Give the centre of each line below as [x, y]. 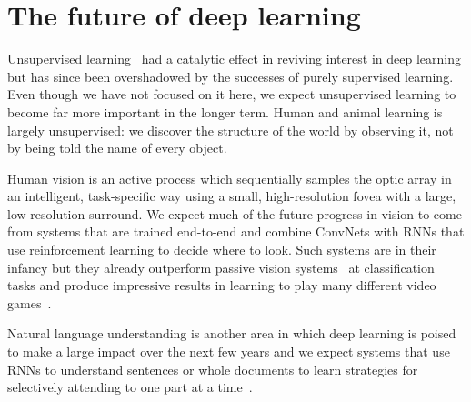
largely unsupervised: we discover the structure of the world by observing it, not [230, 130]
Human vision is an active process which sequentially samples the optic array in [230, 178]
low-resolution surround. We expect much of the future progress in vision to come [235, 213]
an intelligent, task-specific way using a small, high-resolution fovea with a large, [232, 196]
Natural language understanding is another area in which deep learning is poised [232, 333]
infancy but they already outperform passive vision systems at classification [221, 267]
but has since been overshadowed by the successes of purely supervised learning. [230, 76]
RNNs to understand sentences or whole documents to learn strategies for [213, 369]
